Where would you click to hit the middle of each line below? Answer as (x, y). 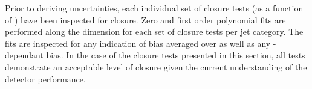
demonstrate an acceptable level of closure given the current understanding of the (156, 66)
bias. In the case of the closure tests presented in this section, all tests (176, 55)
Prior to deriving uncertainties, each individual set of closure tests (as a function (154, 8)
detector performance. (45, 78)
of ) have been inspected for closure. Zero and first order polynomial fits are (145, 20)
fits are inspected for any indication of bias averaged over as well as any (138, 43)
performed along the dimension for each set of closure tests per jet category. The (154, 32)
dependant (24, 55)
